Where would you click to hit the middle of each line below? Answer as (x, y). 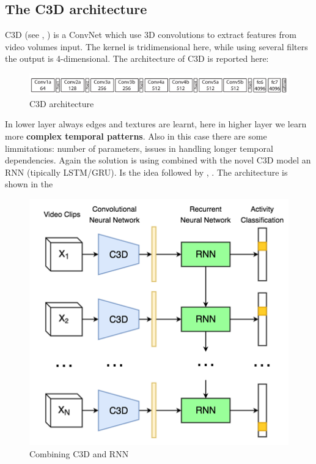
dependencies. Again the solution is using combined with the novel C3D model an (158, 160)
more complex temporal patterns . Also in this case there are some (136, 136)
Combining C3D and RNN (79, 453)
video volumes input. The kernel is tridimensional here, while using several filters (156, 46)
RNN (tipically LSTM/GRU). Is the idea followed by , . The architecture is (146, 172)
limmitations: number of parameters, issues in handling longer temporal (139, 148)
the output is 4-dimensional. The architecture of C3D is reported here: (137, 58)
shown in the (29, 184)
